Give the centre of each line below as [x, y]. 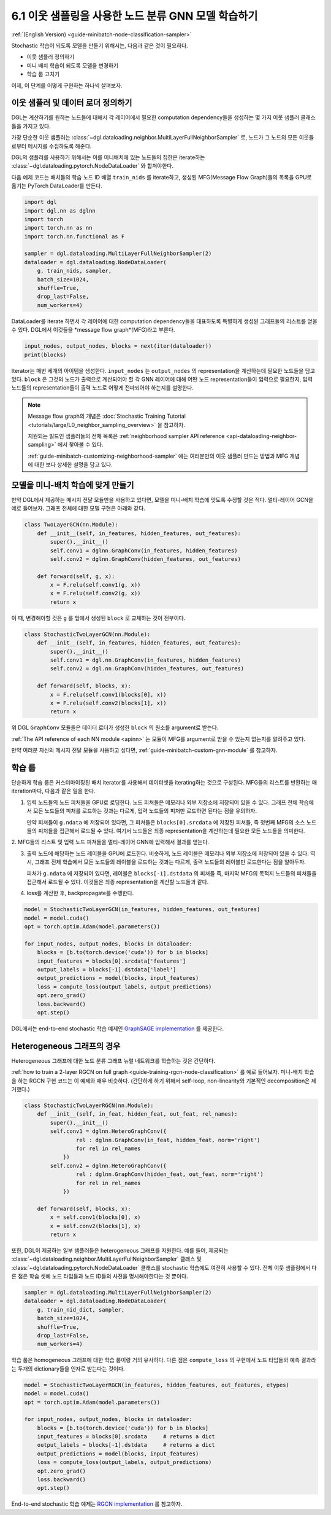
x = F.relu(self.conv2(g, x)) [95, 593]
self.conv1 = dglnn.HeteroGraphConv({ [108, 1131]
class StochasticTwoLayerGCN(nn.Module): [87, 634]
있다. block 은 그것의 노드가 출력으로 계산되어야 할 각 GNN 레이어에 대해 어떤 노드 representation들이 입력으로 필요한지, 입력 [162, 379]
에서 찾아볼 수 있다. [80, 445]
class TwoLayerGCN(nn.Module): [71, 525]
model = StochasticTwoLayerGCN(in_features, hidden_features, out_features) [142, 910]
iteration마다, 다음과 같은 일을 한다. [54, 791]
